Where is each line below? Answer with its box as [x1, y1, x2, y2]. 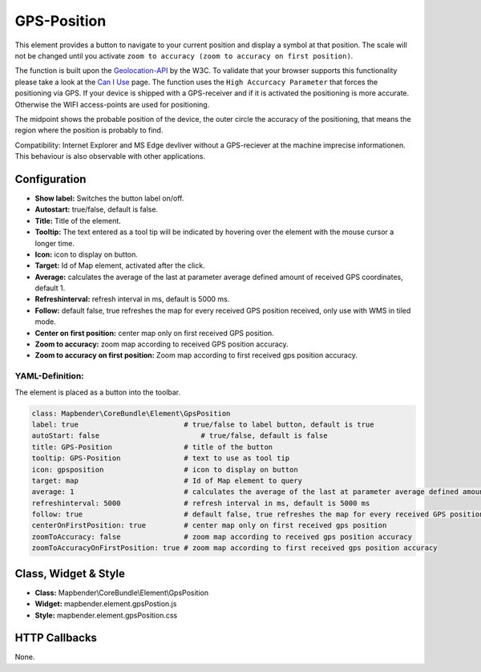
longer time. [34, 238, 75, 248]
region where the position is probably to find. [14, 125, 164, 136]
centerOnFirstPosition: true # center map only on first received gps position [31, 521, 387, 530]
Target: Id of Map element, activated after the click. [34, 261, 205, 270]
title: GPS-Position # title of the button [31, 442, 273, 451]
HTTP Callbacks [14, 631, 98, 645]
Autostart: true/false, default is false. [34, 204, 159, 214]
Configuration [14, 172, 87, 186]
